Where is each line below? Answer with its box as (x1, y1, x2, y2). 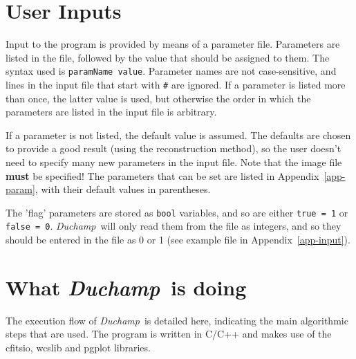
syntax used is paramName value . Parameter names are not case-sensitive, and (6, 64, 337, 78)
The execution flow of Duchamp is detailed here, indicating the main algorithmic (6, 313, 348, 327)
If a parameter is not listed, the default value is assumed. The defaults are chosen (6, 127, 351, 142)
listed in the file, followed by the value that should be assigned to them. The (6, 50, 330, 64)
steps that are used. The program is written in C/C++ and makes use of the (6, 326, 332, 341)
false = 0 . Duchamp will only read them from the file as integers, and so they (6, 219, 341, 233)
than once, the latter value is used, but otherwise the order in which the (6, 91, 311, 105)
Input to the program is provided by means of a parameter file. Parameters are (6, 37, 340, 51)
